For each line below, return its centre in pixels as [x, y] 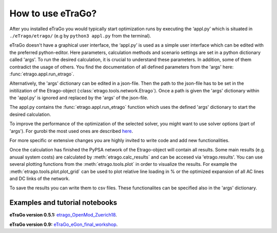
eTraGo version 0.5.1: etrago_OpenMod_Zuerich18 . [63, 215]
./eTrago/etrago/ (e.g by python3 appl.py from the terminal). [80, 35]
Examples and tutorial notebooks [63, 203]
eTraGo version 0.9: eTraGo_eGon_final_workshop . [64, 224]
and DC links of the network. [40, 178]
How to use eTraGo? [53, 13]
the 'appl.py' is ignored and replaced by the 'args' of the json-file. [79, 98]
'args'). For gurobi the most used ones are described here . [71, 131]
